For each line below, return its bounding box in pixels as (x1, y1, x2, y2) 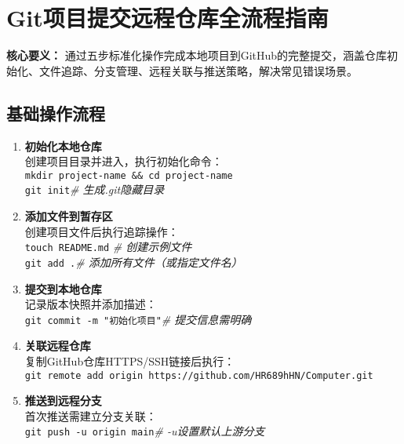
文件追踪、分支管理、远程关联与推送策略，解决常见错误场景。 (38, 62, 358, 78)
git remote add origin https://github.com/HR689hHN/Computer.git (24, 369, 373, 381)
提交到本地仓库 (24, 280, 102, 297)
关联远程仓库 (24, 337, 91, 354)
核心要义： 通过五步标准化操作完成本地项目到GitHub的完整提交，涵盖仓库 (6, 47, 388, 64)
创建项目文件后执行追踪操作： (24, 223, 179, 239)
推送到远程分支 (24, 392, 102, 409)
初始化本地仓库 (24, 137, 102, 154)
